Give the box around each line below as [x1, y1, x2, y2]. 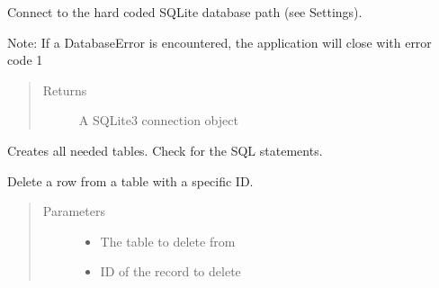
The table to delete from [100, 231, 236, 250]
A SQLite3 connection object [78, 111, 238, 130]
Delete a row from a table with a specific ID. [7, 171, 254, 190]
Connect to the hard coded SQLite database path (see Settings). [7, 3, 363, 21]
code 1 [7, 50, 43, 69]
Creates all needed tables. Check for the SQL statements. [7, 140, 323, 159]
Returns [42, 80, 87, 99]
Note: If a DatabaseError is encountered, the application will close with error [7, 32, 432, 51]
